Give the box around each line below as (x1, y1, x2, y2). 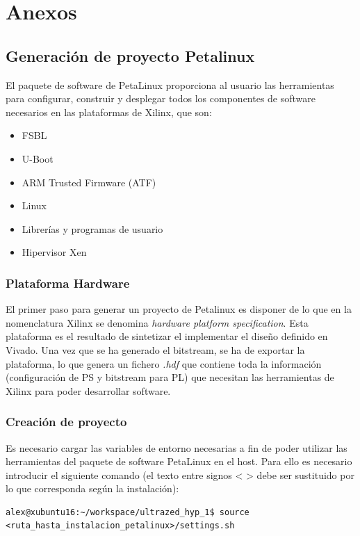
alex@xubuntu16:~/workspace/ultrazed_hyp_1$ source (6, 507, 249, 517)
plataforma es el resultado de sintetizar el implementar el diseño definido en (6, 329, 328, 343)
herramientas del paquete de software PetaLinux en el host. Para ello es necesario (6, 454, 352, 469)
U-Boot (22, 151, 54, 165)
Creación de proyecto (6, 413, 127, 430)
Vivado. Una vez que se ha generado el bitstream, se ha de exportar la (6, 342, 305, 357)
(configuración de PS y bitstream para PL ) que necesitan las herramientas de (6, 370, 334, 384)
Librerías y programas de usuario (22, 221, 163, 236)
